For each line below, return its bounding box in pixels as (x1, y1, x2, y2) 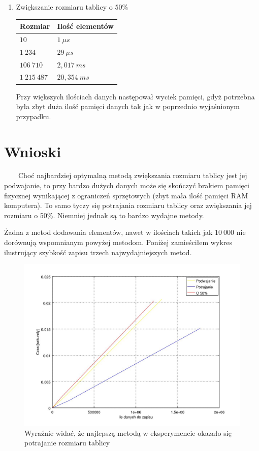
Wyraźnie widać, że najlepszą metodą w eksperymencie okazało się (24, 427, 232, 438)
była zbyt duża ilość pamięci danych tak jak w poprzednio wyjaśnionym (16, 101, 240, 112)
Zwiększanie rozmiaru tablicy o (16, 2, 113, 12)
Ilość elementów (57, 21, 114, 31)
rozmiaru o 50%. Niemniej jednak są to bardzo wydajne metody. (4, 210, 204, 220)
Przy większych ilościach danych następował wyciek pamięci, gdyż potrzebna (16, 91, 255, 101)
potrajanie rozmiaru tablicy (24, 437, 110, 448)
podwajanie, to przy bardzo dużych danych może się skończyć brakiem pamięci (4, 180, 249, 191)
